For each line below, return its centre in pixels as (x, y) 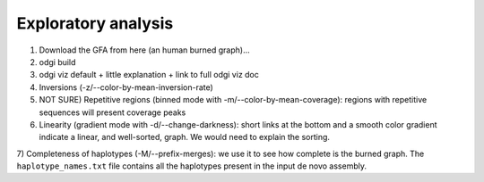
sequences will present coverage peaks (112, 112)
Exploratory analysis (95, 23)
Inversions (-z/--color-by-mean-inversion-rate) (126, 87)
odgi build (57, 62)
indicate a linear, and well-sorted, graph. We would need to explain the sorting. (185, 137)
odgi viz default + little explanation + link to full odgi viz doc (149, 75)
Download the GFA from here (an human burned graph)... (144, 50)
